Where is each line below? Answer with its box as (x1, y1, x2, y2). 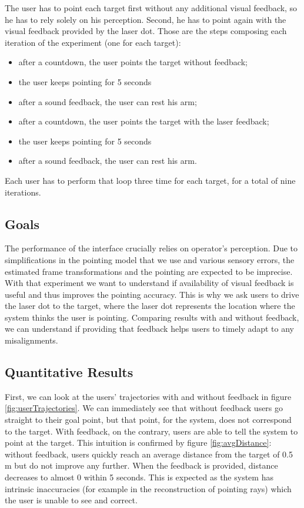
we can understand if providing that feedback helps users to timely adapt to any (5, 322, 294, 335)
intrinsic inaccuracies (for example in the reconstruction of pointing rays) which (5, 482, 292, 494)
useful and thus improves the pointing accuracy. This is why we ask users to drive (5, 288, 299, 300)
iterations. (5, 186, 41, 198)
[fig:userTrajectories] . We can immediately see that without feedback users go (5, 402, 283, 414)
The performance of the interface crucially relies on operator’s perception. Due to (5, 242, 298, 254)
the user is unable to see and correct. (5, 494, 138, 506)
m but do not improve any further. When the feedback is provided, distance (5, 459, 278, 472)
